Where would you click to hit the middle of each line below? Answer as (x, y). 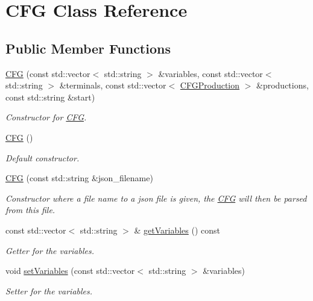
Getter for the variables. (50, 250)
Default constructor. (43, 157)
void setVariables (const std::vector (70, 271)
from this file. (30, 210)
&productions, (283, 85)
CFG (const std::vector (48, 73)
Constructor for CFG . (46, 117)
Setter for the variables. (49, 290)
